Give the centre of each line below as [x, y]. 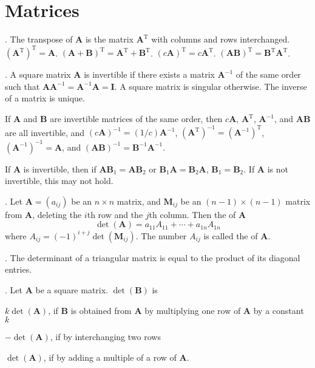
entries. [19, 269]
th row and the [115, 214]
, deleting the [57, 214]
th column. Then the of [192, 214]
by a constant [279, 310]
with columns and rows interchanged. [221, 39]
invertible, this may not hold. [59, 181]
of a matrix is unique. [45, 98]
